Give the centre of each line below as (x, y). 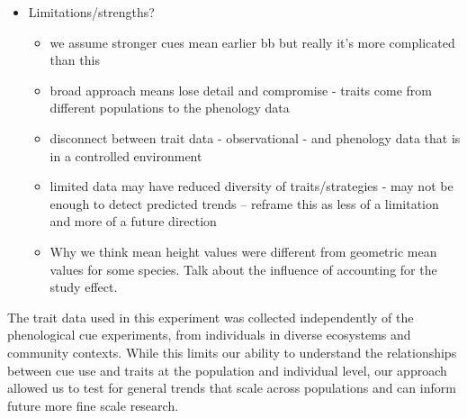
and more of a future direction (133, 221)
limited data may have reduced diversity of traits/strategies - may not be (251, 186)
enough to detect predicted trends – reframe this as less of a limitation (244, 203)
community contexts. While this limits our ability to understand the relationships (232, 352)
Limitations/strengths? (91, 12)
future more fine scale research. (93, 405)
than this (75, 60)
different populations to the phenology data (170, 108)
